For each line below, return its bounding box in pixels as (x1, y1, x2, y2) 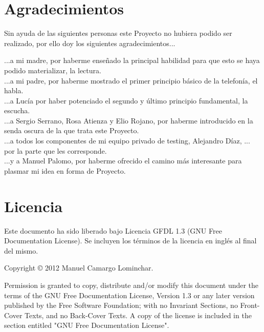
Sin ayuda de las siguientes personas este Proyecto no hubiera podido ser (4, 28, 232, 38)
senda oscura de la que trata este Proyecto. (4, 125, 139, 136)
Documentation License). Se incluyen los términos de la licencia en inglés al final (4, 235, 257, 246)
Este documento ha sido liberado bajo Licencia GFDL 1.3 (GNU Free (4, 225, 222, 236)
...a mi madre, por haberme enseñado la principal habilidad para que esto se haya (4, 55, 260, 66)
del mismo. (4, 245, 38, 256)
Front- (240, 300, 260, 310)
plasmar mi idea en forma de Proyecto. (4, 165, 126, 176)
